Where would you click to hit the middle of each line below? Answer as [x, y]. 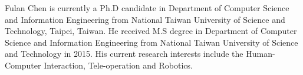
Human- [261, 54]
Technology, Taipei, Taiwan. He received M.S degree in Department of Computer [151, 31]
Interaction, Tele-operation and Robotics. [118, 65]
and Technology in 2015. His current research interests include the [124, 54]
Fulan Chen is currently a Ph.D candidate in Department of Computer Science [147, 8]
